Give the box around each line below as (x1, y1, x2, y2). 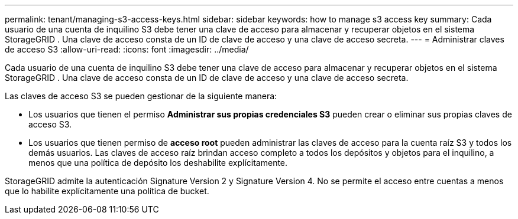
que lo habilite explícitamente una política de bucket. (5, 186, 209, 196)
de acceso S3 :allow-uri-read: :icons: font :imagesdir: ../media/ (5, 44, 249, 54)
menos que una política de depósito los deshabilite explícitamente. (28, 158, 288, 168)
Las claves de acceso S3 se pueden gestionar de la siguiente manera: (5, 91, 277, 101)
